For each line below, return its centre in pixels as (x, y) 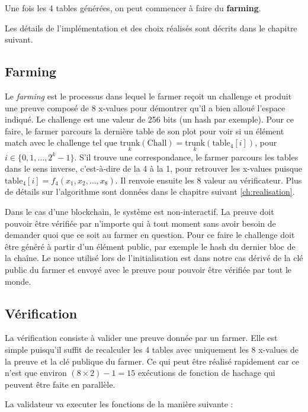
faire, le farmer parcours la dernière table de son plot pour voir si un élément (145, 131)
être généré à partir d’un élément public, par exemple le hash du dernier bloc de (150, 246)
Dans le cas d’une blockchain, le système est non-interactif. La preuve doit (139, 211)
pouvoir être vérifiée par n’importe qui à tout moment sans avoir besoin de (140, 223)
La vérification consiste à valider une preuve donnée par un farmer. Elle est (141, 338)
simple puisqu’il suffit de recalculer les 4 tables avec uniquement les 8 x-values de (152, 349)
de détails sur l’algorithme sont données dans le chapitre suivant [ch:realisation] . (150, 191)
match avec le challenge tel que (61, 142)
